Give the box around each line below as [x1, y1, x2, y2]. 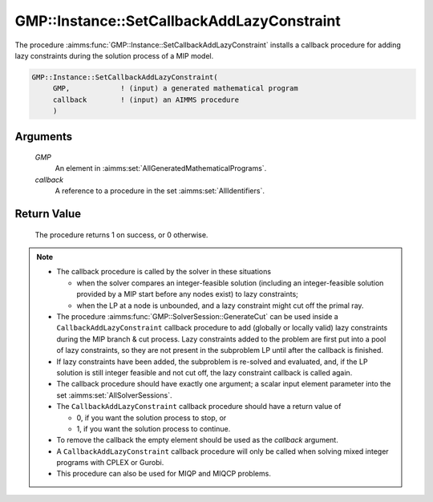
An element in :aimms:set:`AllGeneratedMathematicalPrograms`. [55, 164, 267, 173]
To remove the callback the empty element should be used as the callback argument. [56, 435, 338, 445]
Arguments [14, 129, 73, 144]
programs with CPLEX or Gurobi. [56, 458, 164, 468]
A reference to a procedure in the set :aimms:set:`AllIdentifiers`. [55, 186, 265, 196]
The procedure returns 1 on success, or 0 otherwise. [34, 229, 208, 240]
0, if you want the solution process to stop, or [76, 413, 227, 423]
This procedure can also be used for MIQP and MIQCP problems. [56, 469, 272, 479]
